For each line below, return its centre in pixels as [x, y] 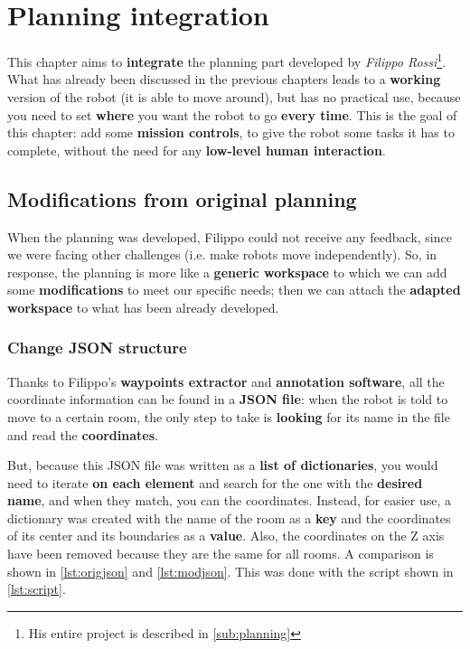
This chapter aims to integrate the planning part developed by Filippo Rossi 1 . [227, 60]
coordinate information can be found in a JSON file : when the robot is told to [228, 399]
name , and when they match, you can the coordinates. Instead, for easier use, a [230, 500]
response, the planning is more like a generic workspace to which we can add [227, 272]
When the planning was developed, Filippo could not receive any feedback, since [230, 236]
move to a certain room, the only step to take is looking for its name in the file [229, 416]
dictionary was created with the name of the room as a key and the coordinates [229, 517]
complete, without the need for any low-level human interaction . [197, 150]
